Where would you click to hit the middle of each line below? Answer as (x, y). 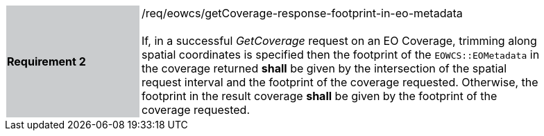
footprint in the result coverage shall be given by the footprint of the (320, 96)
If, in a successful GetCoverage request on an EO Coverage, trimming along (339, 41)
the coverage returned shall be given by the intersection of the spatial (324, 68)
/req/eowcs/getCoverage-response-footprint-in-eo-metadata (302, 13)
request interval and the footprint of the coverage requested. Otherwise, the (340, 82)
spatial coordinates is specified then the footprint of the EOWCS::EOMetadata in (341, 55)
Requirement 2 (46, 61)
